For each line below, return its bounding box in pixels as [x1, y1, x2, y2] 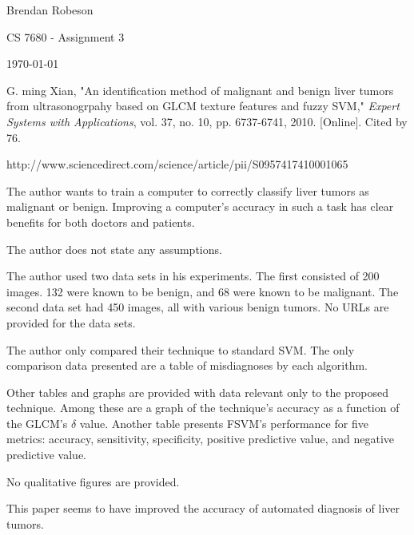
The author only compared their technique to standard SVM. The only [6, 341, 355, 358]
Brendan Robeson [6, 2, 94, 18]
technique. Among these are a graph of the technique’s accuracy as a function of [6, 399, 400, 416]
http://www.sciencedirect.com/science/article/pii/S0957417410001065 [6, 156, 348, 172]
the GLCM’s [6, 414, 68, 431]
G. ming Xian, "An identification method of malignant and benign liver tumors [6, 81, 394, 98]
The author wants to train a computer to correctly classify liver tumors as [6, 182, 369, 199]
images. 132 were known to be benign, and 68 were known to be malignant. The [6, 283, 399, 299]
